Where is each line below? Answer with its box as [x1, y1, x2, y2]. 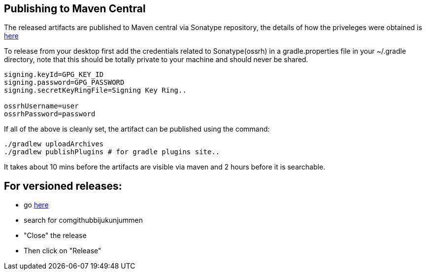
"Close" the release [24, 231, 87, 240]
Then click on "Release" [24, 246, 101, 255]
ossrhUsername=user [4, 102, 79, 110]
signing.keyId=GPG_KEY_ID [4, 70, 104, 79]
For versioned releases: [4, 179, 122, 192]
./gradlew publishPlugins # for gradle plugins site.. [4, 148, 220, 156]
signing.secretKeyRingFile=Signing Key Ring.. [4, 86, 187, 95]
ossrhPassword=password [4, 110, 96, 118]
